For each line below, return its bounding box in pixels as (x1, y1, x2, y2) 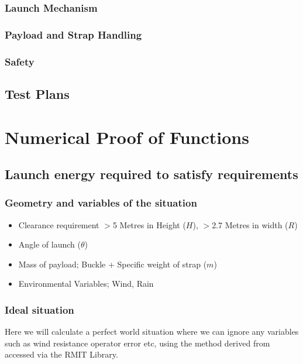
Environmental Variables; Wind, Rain (18, 277, 154, 290)
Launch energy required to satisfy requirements (5, 165, 298, 183)
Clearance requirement (18, 218, 99, 231)
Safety (5, 54, 35, 68)
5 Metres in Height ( (112, 218, 186, 231)
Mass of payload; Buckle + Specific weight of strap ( (18, 257, 207, 270)
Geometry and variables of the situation (5, 195, 197, 210)
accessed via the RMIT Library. (5, 348, 118, 360)
